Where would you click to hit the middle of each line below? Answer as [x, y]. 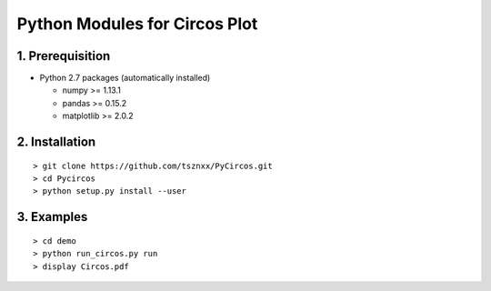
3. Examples [52, 217]
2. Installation [56, 142]
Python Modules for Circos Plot [137, 24]
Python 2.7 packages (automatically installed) [125, 78]
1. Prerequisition [64, 56]
